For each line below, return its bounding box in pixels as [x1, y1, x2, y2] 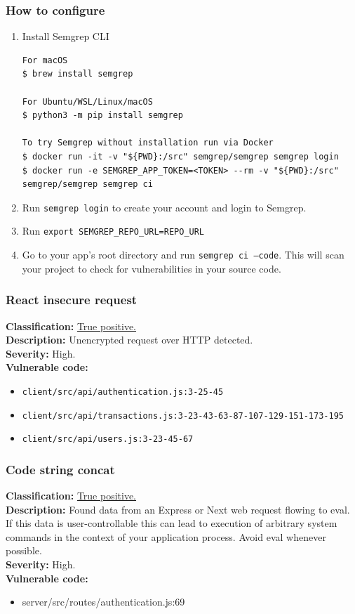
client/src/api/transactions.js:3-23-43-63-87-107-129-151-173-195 [22, 410, 344, 421]
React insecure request [6, 291, 138, 308]
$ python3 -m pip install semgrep [22, 110, 183, 121]
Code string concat [6, 460, 115, 478]
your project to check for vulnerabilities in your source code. [22, 261, 281, 275]
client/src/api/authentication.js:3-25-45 [22, 386, 224, 397]
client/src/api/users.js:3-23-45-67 [22, 434, 194, 445]
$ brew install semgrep [22, 69, 133, 79]
